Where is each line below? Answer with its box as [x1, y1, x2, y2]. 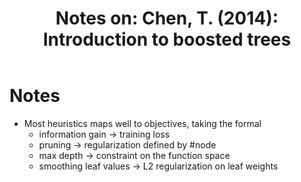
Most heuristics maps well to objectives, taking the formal [23, 117, 262, 129]
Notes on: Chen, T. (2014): [55, 7, 279, 30]
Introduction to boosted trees [42, 28, 292, 51]
